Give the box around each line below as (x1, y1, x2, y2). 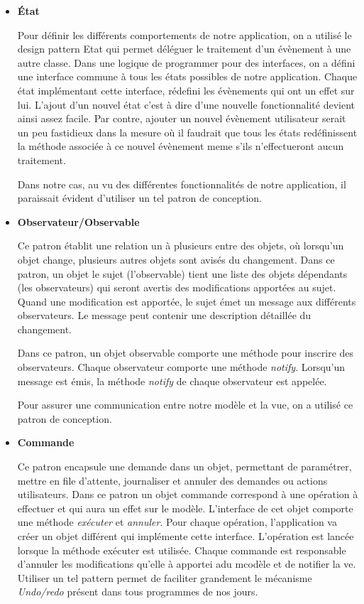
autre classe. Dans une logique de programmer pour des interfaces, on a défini (17, 55, 355, 70)
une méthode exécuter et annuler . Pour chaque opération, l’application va (17, 514, 337, 529)
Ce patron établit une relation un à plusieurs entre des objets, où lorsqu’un (17, 238, 344, 253)
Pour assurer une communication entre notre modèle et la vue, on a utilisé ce (17, 397, 353, 412)
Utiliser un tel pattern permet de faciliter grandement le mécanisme (17, 570, 312, 585)
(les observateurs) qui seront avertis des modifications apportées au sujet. (17, 280, 336, 295)
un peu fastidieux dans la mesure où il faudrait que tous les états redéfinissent (17, 124, 358, 139)
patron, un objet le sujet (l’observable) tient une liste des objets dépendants (17, 266, 348, 281)
